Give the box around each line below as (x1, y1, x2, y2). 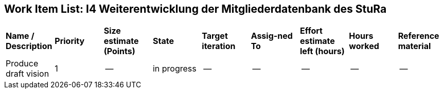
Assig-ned (251, 31, 293, 41)
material (398, 41, 431, 52)
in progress (152, 63, 197, 74)
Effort (299, 26, 323, 36)
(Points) (103, 46, 135, 57)
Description (6, 41, 52, 52)
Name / (6, 31, 34, 41)
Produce (6, 58, 39, 69)
